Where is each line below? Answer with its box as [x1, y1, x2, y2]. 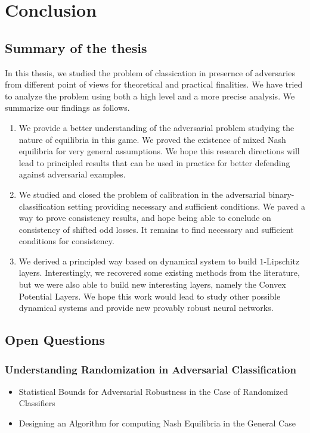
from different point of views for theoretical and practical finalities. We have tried [5, 78, 303, 91]
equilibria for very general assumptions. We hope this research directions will [18, 145, 300, 157]
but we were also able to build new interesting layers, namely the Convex [18, 278, 286, 291]
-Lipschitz [263, 254, 300, 267]
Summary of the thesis [5, 38, 147, 57]
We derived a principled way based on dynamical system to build [18, 254, 257, 267]
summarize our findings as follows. [5, 101, 130, 114]
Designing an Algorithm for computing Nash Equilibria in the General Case [18, 417, 296, 429]
